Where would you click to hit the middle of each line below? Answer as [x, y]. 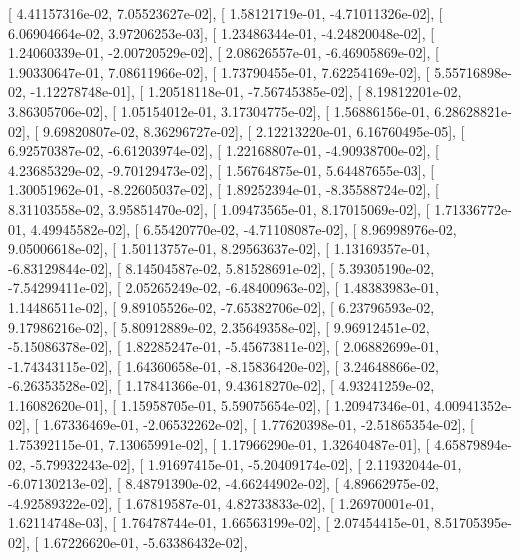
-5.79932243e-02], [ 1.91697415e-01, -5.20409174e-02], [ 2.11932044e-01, [246, 463]
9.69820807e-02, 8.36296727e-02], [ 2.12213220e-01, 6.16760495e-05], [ [253, 130]
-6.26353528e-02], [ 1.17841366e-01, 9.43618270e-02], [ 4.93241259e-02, [221, 385]
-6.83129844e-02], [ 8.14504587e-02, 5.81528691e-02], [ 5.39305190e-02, [221, 267]
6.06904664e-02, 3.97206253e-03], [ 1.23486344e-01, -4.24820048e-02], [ [221, 32]
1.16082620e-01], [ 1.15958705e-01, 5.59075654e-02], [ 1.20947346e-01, [219, 404]
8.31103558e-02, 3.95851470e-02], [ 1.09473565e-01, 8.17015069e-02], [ [219, 208]
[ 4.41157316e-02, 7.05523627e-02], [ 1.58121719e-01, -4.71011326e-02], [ [225, 13]
